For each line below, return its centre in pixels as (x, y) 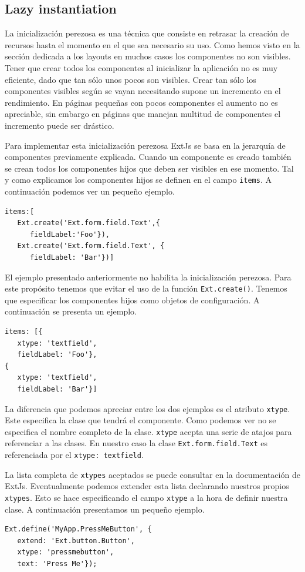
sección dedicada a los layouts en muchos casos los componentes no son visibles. (148, 56)
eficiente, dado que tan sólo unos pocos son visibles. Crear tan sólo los (131, 79)
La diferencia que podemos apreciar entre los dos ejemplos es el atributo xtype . (148, 408)
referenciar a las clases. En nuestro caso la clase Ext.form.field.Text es (136, 443)
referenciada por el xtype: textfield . (74, 455)
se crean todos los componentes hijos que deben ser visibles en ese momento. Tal (149, 168)
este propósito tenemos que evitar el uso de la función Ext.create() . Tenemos (146, 288)
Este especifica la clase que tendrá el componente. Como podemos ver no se (140, 420)
